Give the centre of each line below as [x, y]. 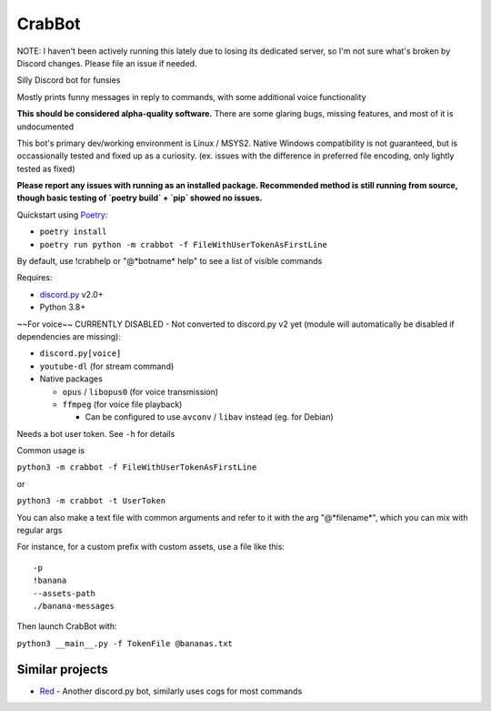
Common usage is [51, 451]
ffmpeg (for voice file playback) [122, 404]
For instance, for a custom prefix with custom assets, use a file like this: [151, 547]
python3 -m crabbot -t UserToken [91, 501]
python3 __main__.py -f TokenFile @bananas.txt [125, 643]
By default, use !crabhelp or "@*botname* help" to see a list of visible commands [170, 261]
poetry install [74, 232]
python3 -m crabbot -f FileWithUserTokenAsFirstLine [137, 467]
